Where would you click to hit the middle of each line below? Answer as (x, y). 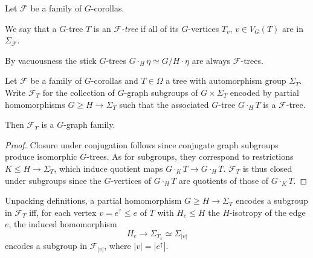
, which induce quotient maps (108, 168)
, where (118, 246)
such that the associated (164, 104)
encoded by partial (264, 92)
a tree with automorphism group (226, 80)
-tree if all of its (150, 28)
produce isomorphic (41, 156)
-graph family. (89, 124)
